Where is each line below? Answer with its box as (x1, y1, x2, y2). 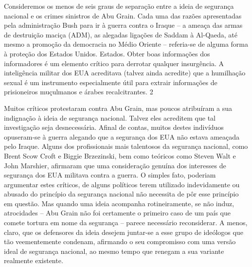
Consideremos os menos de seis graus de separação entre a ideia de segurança (4, 1, 234, 11)
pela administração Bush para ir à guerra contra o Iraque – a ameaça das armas (4, 20, 243, 30)
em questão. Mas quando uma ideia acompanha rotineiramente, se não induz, (4, 198, 234, 208)
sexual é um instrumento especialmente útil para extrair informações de (4, 77, 217, 87)
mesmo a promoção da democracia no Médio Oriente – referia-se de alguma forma (4, 39, 248, 49)
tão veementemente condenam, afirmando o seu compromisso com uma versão (4, 236, 236, 247)
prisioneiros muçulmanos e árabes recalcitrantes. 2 (4, 87, 153, 97)
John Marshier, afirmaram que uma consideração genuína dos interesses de (4, 160, 226, 170)
